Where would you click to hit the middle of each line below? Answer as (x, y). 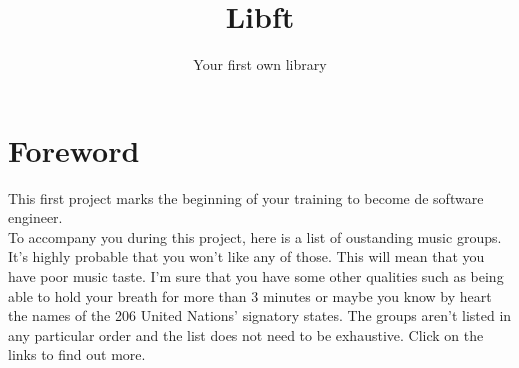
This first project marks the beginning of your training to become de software (246, 197)
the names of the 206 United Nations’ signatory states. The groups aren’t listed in (260, 315)
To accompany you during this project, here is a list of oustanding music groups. (255, 236)
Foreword (74, 149)
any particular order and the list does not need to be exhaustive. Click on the (246, 334)
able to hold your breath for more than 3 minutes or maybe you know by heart (250, 295)
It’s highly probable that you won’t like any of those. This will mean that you (246, 256)
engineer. (35, 217)
